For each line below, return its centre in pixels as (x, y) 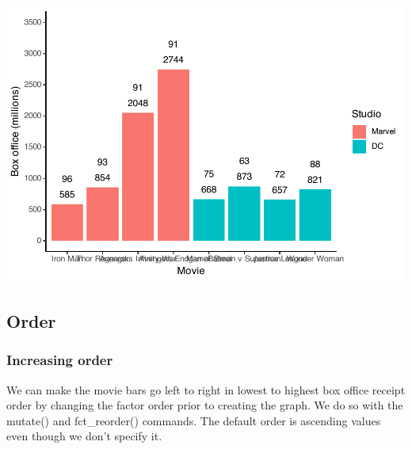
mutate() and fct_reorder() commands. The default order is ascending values (194, 420)
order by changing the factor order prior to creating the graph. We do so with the (205, 405)
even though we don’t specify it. (84, 436)
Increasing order (60, 360)
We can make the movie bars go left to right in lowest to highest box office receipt (206, 389)
